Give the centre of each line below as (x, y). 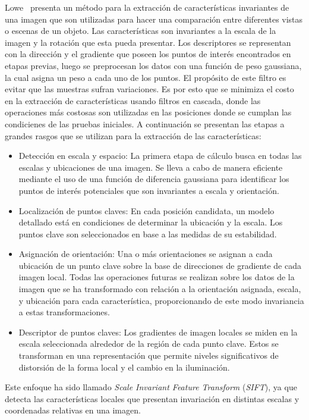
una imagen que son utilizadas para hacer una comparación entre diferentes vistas (154, 19)
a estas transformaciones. (64, 312)
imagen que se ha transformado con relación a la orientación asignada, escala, (160, 289)
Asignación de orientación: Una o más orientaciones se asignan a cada (146, 254)
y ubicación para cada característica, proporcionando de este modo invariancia (161, 300)
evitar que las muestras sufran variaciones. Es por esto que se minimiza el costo (149, 89)
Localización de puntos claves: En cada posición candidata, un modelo (146, 210)
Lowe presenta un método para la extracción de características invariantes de (147, 7)
